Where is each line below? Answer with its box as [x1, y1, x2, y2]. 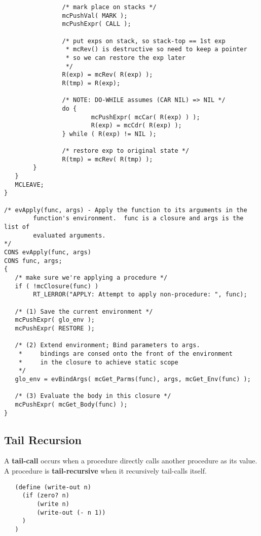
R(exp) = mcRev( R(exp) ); [62, 71, 153, 79]
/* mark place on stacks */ [62, 4, 157, 11]
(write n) [36, 500, 69, 508]
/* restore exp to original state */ [62, 147, 190, 155]
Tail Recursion [4, 431, 82, 447]
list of [4, 223, 30, 231]
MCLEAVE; [15, 181, 44, 188]
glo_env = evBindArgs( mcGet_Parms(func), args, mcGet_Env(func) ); [15, 375, 251, 383]
